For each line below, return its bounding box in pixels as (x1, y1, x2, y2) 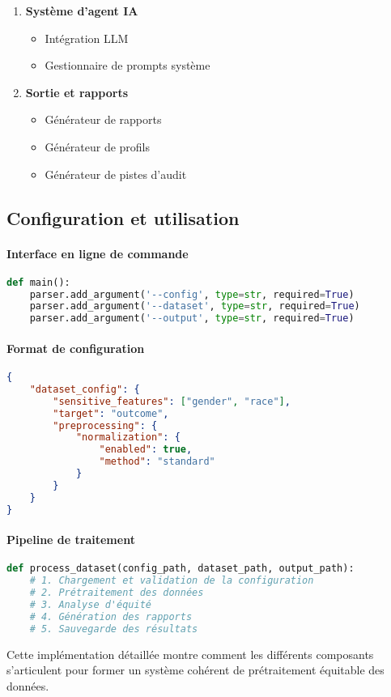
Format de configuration (6, 339, 145, 356)
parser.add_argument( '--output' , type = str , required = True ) (29, 312, 355, 325)
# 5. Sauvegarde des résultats (29, 623, 198, 635)
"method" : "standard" (99, 456, 215, 468)
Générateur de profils (45, 138, 151, 155)
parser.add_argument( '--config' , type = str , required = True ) (29, 288, 355, 300)
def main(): (6, 276, 70, 288)
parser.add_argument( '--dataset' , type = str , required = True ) (29, 300, 360, 312)
